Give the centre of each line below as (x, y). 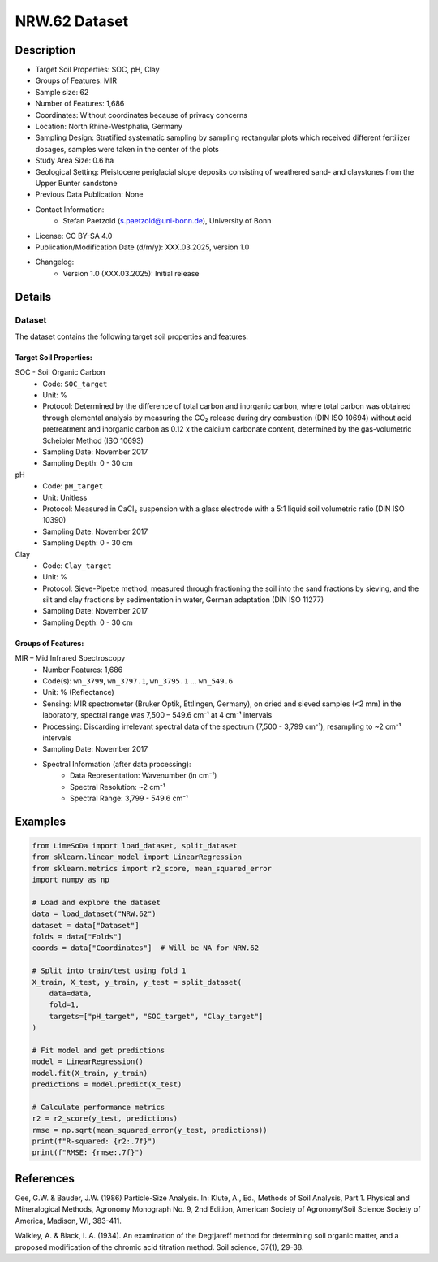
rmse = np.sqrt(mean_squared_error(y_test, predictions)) (150, 1130)
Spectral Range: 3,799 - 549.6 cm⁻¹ (129, 798)
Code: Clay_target (77, 566)
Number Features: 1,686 (83, 670)
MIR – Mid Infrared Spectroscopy (70, 658)
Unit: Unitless (65, 497)
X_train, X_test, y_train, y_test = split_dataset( (137, 982)
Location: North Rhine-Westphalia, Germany (109, 127)
